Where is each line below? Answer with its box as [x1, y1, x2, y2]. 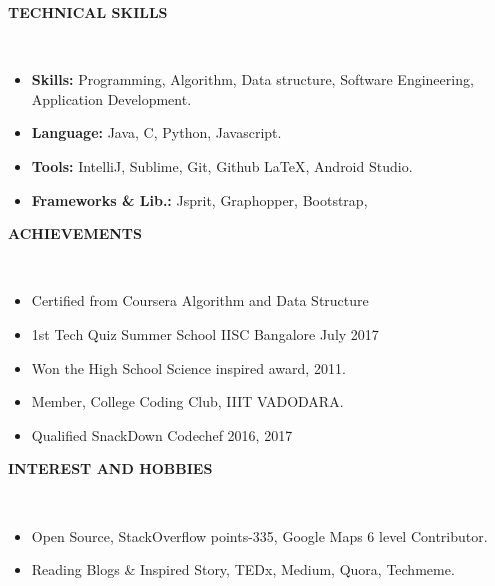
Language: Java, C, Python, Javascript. [31, 122, 282, 143]
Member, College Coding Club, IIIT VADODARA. [31, 391, 344, 412]
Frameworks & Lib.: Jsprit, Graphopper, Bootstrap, [31, 189, 368, 210]
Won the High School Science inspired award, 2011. [31, 357, 346, 378]
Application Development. [31, 88, 192, 109]
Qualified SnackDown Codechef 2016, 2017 [31, 424, 293, 445]
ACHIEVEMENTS [8, 223, 143, 244]
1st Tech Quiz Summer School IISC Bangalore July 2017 [31, 323, 379, 344]
